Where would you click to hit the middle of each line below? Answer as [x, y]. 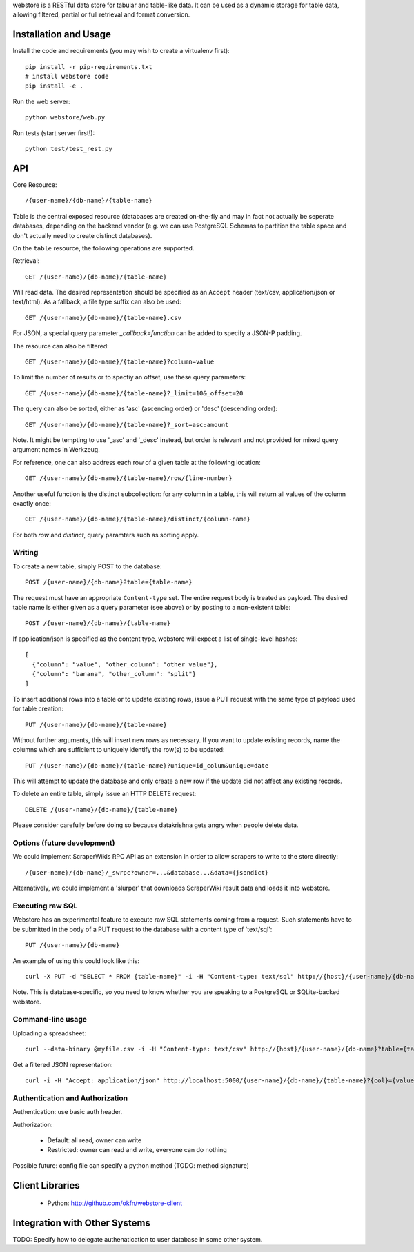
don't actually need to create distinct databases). [82, 235]
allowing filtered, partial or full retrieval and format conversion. [101, 14]
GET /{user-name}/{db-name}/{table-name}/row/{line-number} [129, 478]
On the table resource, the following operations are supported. [103, 248]
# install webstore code [67, 77]
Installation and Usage [62, 34]
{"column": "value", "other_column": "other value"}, [125, 664]
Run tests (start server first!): [54, 133]
